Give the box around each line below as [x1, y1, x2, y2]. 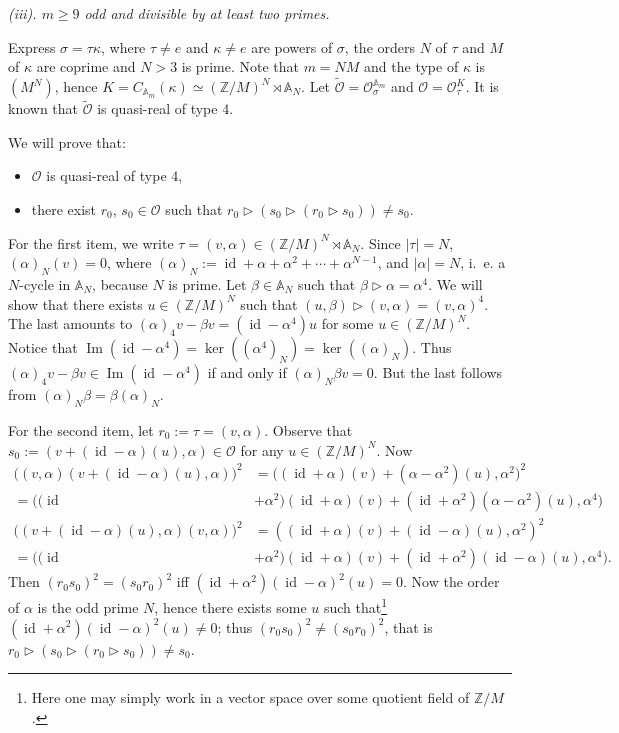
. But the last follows [373, 362, 503, 383]
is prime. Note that [181, 56, 299, 77]
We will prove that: [8, 131, 126, 152]
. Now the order [403, 571, 500, 592]
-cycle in [19, 273, 71, 294]
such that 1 [323, 594, 388, 617]
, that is [384, 616, 433, 637]
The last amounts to [8, 313, 133, 334]
